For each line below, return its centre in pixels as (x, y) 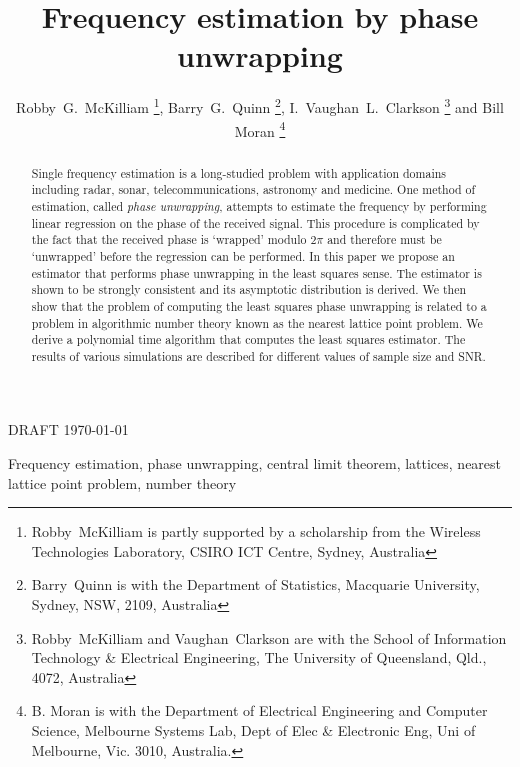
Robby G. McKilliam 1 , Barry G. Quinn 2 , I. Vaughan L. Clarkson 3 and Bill (260, 105)
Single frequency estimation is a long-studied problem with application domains (239, 172)
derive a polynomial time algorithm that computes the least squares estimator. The (248, 339)
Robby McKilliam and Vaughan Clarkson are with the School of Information (269, 637)
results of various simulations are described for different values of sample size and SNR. (258, 355)
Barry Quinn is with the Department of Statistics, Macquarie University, (255, 584)
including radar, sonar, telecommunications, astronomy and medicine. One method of (253, 189)
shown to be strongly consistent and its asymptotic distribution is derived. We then (249, 289)
